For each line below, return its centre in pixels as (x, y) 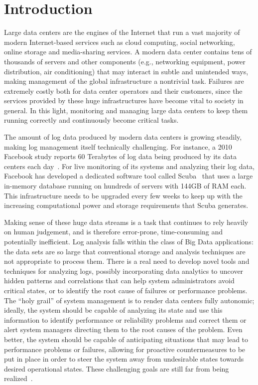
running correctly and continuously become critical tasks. (91, 120)
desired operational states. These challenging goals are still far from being (117, 368)
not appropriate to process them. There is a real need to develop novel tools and (127, 261)
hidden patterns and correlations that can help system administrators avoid (119, 281)
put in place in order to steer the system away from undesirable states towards (124, 359)
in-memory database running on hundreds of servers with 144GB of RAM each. (125, 186)
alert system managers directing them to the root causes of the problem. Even (123, 329)
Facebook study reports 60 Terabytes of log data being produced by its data (120, 156)
